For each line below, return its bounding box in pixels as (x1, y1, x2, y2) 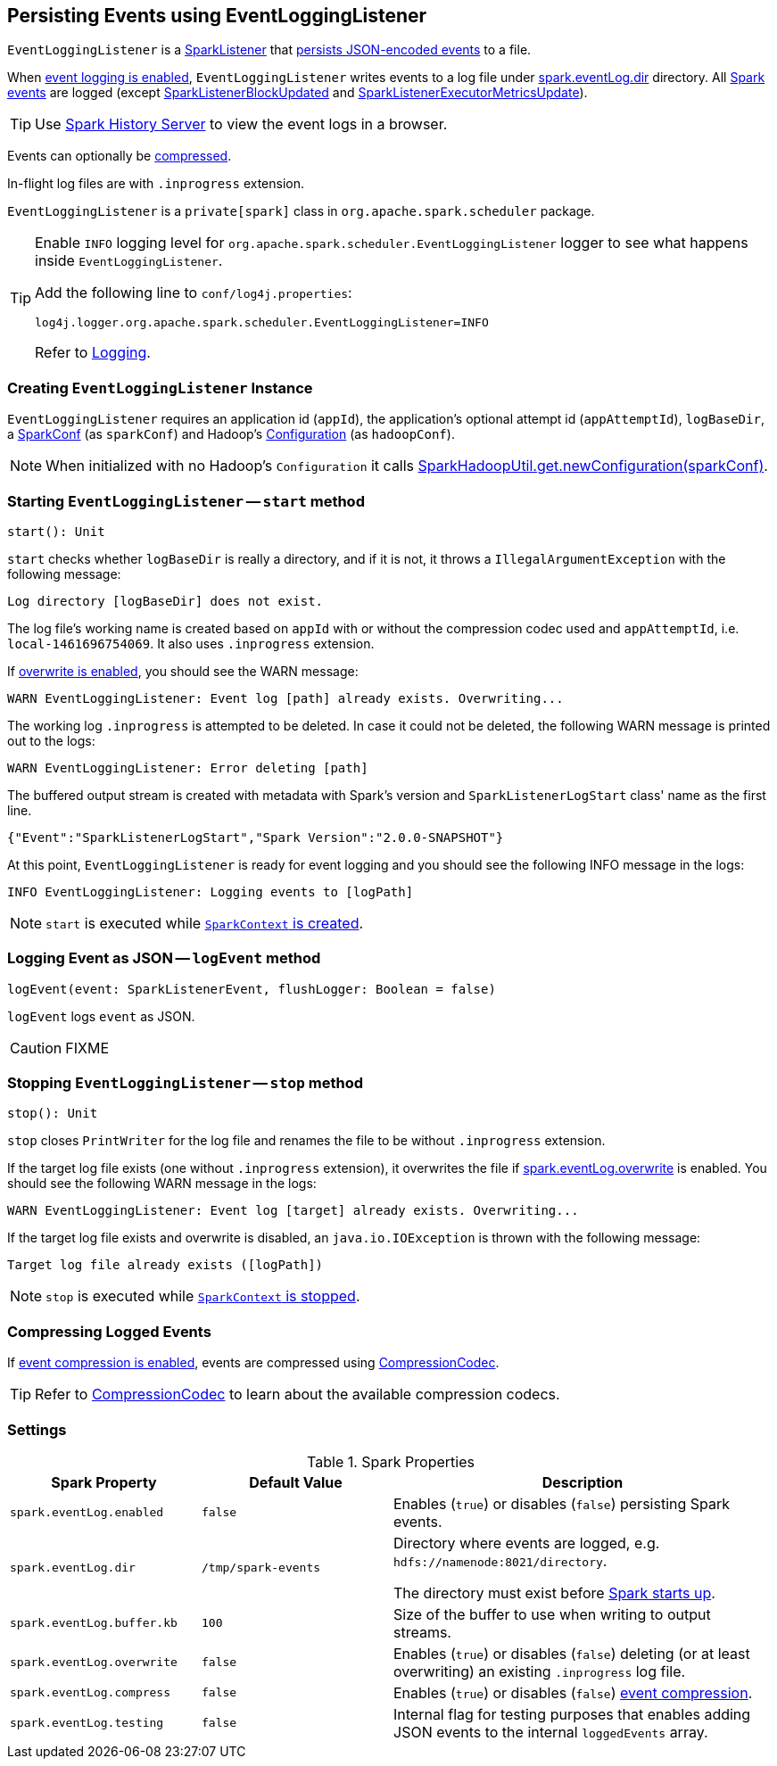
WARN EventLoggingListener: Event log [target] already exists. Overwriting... (7, 1203, 579, 1218)
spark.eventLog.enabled (10, 1506, 164, 1520)
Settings (7, 1420, 67, 1439)
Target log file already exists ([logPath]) (7, 1258, 324, 1273)
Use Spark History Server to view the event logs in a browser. (35, 115, 448, 134)
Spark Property (51, 1473, 157, 1491)
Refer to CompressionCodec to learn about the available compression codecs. (35, 1385, 560, 1404)
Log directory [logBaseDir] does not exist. (7, 593, 324, 608)
